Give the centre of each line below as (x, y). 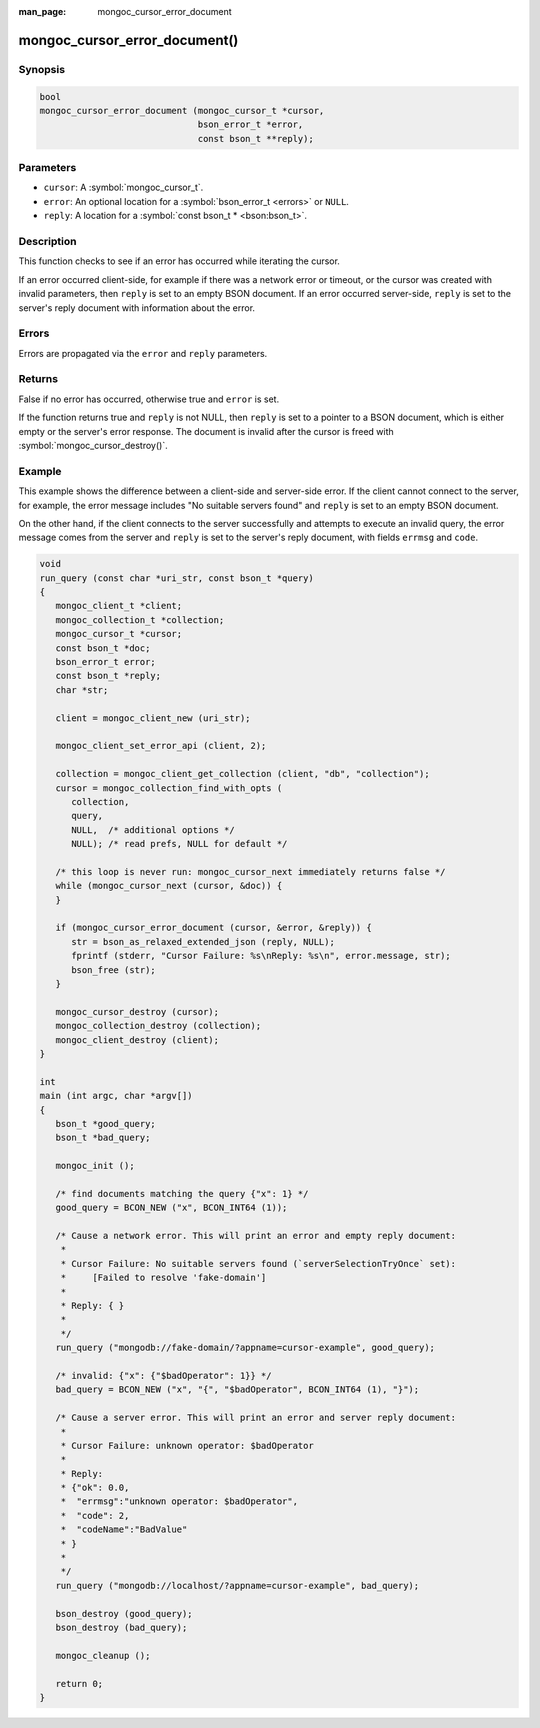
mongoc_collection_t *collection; (140, 619)
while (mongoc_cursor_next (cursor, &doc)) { (169, 886)
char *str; (82, 689)
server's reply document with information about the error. (136, 307)
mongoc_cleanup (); (103, 1655)
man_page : (42, 11)
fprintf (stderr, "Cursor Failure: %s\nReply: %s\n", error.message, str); (261, 956)
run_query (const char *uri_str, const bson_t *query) (176, 578)
